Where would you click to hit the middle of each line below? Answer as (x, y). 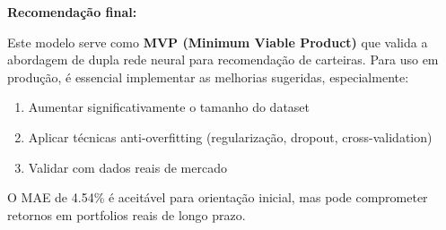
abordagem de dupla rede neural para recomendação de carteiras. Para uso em (223, 60)
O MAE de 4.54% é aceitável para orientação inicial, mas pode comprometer (218, 197)
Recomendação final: (72, 12)
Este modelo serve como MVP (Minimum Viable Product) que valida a (218, 42)
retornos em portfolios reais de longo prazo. (127, 214)
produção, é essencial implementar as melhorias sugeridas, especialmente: (208, 77)
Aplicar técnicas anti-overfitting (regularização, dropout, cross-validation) (230, 136)
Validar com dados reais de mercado (127, 167)
